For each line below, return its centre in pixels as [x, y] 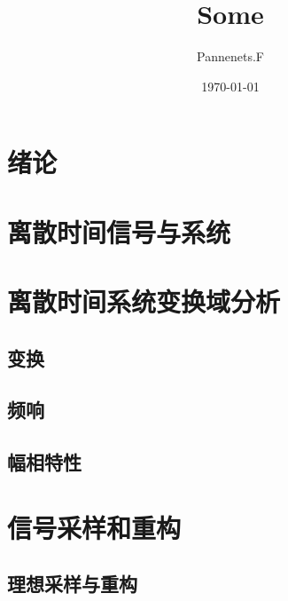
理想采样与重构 [72, 584]
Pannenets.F [230, 56]
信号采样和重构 [94, 527]
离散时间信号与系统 [119, 231]
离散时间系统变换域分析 [144, 301]
